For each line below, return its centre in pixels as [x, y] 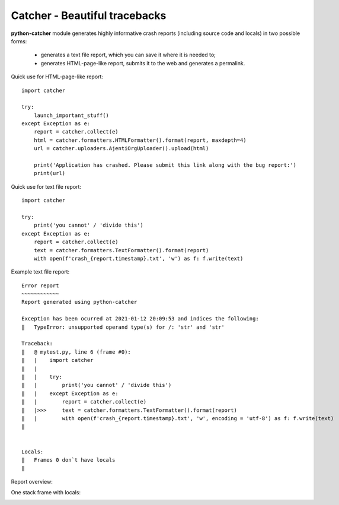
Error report [40, 285]
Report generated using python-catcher [79, 302]
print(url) [49, 173]
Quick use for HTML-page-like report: [57, 77]
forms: [19, 41]
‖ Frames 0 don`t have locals [68, 460]
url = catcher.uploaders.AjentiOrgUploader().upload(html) [121, 149]
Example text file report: [40, 272]
